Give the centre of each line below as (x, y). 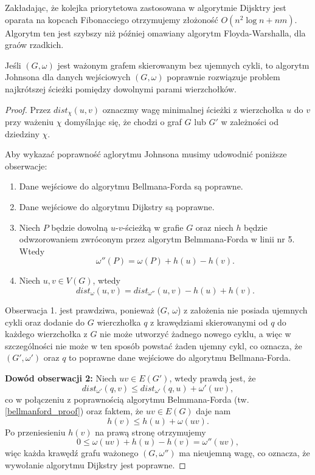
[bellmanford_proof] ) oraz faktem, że (74, 411)
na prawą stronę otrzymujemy (151, 432)
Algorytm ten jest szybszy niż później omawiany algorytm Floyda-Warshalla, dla (155, 32)
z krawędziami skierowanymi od (209, 322)
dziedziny (22, 133)
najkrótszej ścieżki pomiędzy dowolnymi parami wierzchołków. (121, 88)
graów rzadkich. (34, 45)
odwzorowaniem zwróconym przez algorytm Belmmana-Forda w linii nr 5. (157, 239)
